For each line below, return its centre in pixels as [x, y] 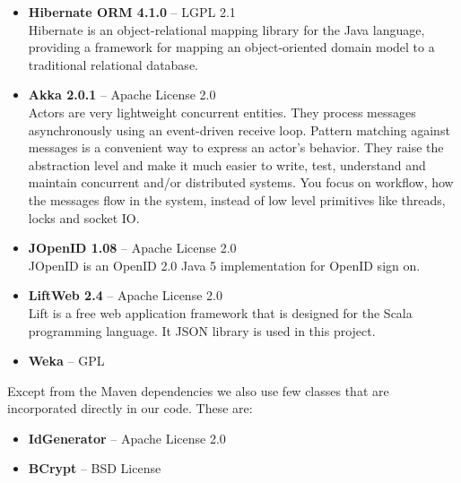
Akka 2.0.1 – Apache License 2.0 [122, 95]
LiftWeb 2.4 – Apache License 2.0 [125, 295]
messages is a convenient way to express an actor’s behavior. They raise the [236, 147]
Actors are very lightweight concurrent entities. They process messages [222, 112]
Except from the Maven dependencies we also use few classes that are [198, 390]
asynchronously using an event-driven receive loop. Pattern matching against [239, 129]
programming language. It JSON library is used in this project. [202, 330]
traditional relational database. [113, 64]
